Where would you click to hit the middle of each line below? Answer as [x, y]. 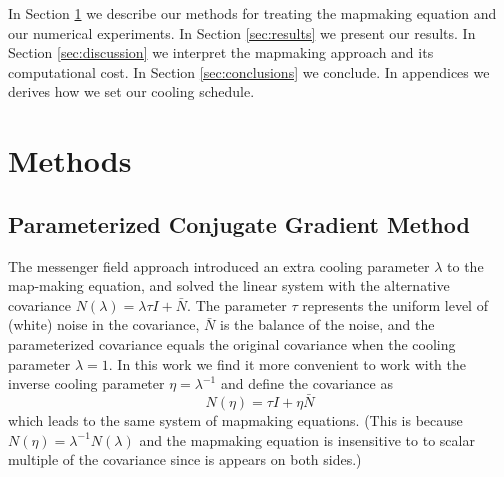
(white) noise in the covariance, [104, 324]
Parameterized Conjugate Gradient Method [239, 223]
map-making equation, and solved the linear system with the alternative [229, 285]
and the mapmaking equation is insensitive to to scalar [307, 439]
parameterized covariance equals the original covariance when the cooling [232, 343]
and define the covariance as [306, 383]
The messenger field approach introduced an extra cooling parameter [219, 265]
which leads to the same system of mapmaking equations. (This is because [235, 419]
